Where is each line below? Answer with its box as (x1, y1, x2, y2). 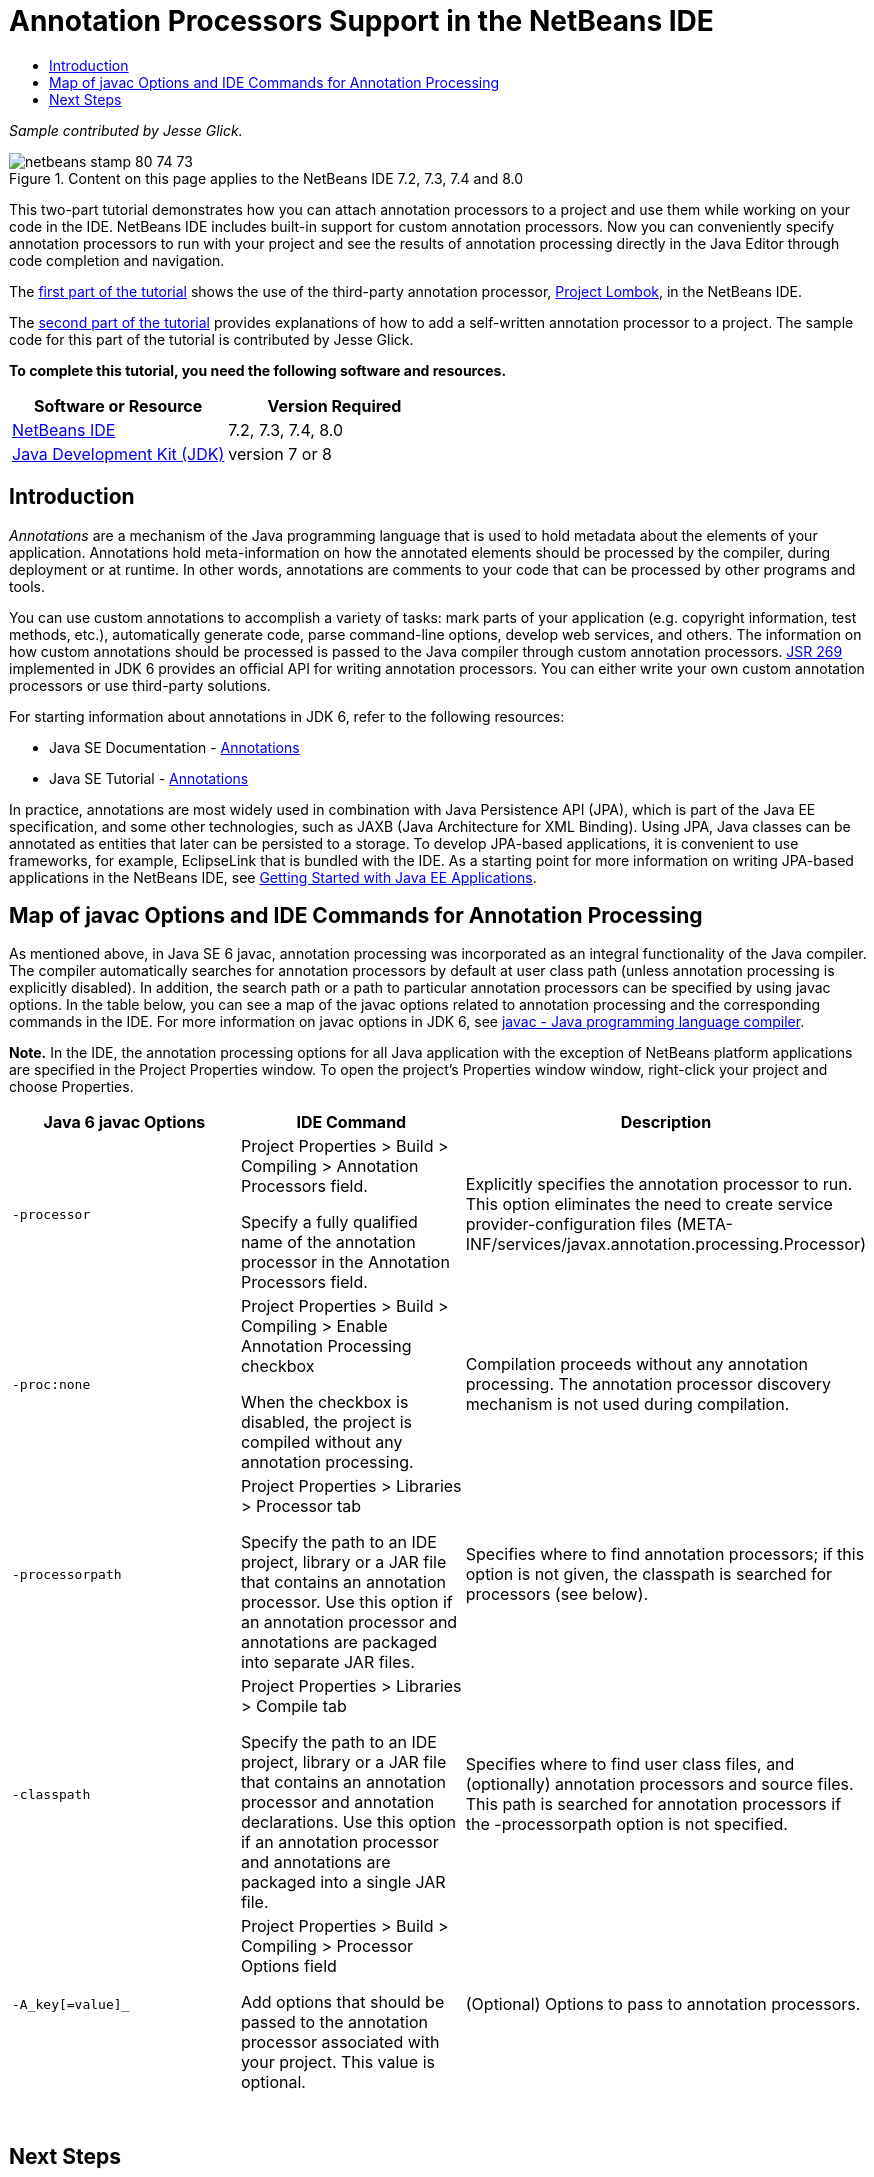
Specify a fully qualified (240, 1212, 418, 1233)
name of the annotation (240, 1232, 416, 1253)
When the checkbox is (240, 1392, 409, 1413)
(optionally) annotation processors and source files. (465, 1774, 854, 1795)
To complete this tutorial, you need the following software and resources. (9, 361, 507, 379)
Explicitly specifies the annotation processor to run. (465, 1174, 853, 1195)
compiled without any (240, 1432, 403, 1453)
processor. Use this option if (240, 1592, 453, 1613)
